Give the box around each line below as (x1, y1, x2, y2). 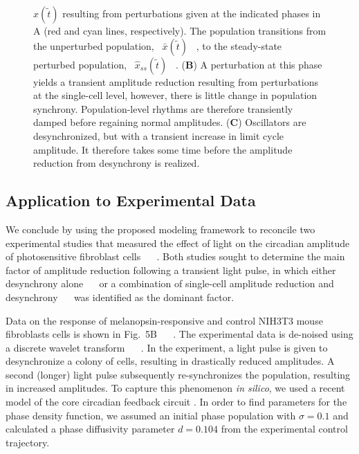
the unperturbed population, (33, 38, 154, 53)
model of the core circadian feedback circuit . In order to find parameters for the (6, 394, 347, 409)
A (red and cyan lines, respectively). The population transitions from (33, 24, 326, 37)
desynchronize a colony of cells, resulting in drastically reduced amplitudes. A (6, 354, 335, 368)
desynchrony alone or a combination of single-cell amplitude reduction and (6, 276, 334, 291)
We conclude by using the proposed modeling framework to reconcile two (6, 221, 315, 236)
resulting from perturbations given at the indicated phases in (62, 6, 321, 20)
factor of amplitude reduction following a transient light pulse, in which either (6, 262, 336, 277)
